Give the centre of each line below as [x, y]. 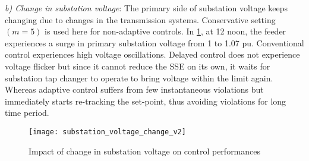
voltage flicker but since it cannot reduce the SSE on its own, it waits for [138, 66]
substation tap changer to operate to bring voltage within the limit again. [139, 78]
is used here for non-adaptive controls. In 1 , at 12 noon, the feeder [165, 31]
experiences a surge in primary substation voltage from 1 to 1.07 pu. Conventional [154, 42]
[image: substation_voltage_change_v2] [107, 132]
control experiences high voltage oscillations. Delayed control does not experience [152, 54]
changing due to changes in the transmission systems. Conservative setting [140, 19]
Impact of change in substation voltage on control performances [145, 151]
